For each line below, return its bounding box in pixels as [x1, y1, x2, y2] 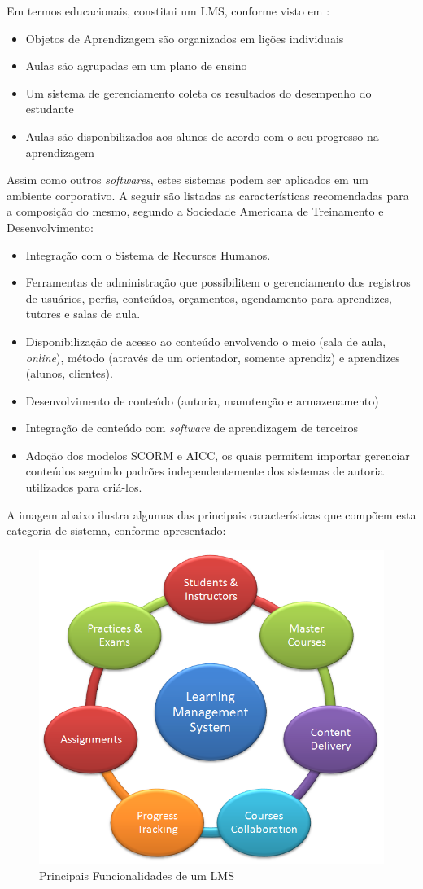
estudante [25, 100, 74, 117]
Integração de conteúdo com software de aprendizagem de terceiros [25, 419, 359, 436]
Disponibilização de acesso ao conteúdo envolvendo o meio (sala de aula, [25, 332, 386, 349]
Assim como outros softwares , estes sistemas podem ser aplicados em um [7, 171, 368, 188]
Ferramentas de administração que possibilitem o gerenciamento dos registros [25, 274, 411, 291]
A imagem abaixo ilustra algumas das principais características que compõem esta [7, 506, 416, 523]
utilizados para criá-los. [25, 479, 142, 496]
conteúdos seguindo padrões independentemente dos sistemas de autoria [25, 462, 384, 480]
